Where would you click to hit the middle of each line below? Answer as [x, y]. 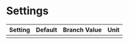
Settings [27, 11]
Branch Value [82, 30]
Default [46, 30]
